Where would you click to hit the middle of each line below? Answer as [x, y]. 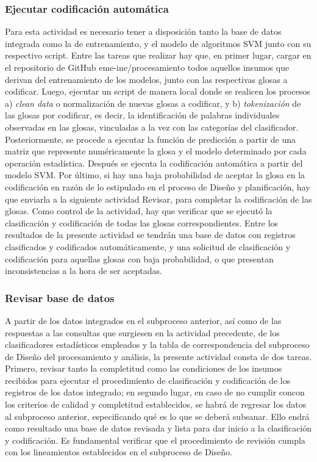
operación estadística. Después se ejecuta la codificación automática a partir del [154, 163]
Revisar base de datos [60, 298]
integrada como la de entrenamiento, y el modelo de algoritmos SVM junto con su [158, 43]
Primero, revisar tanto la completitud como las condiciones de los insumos [144, 368]
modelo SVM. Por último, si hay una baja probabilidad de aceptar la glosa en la [155, 175]
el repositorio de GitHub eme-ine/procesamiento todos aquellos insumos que [147, 67]
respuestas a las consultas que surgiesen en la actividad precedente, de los [142, 332]
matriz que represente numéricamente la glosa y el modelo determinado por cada [156, 151]
